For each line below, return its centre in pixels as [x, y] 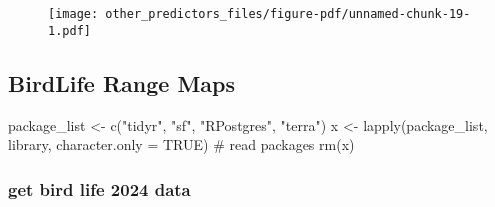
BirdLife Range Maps [122, 82]
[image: [73, 14]
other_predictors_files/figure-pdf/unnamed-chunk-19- [288, 14]
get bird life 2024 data [99, 188]
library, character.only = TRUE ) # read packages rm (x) [181, 144]
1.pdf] [69, 30]
